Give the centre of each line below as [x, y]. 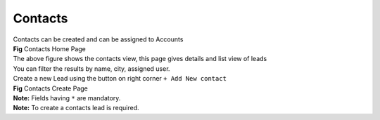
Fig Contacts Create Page [50, 88]
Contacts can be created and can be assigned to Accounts [98, 39]
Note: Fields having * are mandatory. [67, 98]
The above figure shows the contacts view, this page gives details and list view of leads [140, 59]
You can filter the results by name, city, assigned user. [91, 68]
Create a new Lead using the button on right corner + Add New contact [120, 79]
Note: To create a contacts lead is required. [76, 108]
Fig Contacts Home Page [49, 48]
